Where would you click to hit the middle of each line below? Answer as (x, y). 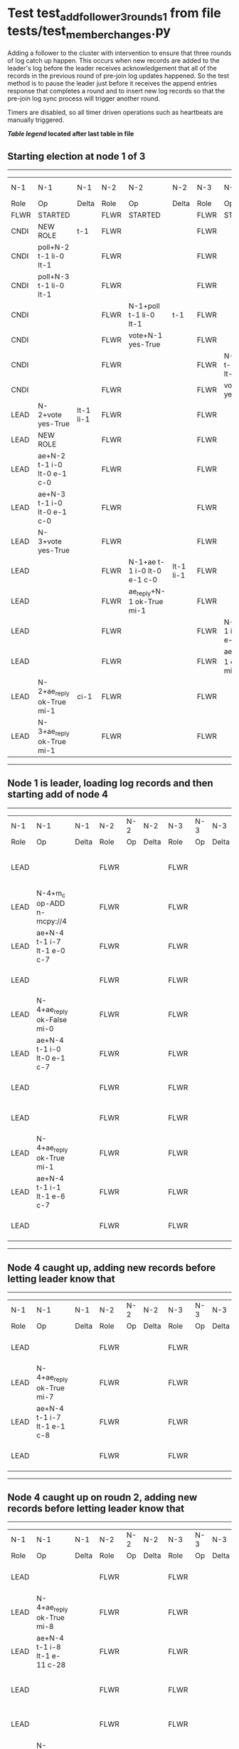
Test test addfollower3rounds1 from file (115, 14)
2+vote (50, 414)
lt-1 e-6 (51, 1196)
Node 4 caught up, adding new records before (111, 1268)
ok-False (52, 1020)
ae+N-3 (52, 494)
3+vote (50, 541)
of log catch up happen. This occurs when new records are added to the (113, 61)
